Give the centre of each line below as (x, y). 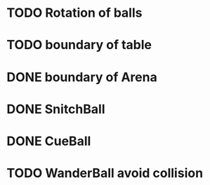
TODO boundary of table (79, 45)
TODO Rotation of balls (74, 13)
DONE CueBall (49, 141)
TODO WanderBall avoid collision (105, 173)
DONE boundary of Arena (82, 77)
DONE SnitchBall (56, 109)
